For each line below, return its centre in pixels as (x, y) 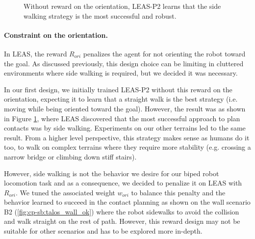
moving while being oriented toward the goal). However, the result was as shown (125, 108)
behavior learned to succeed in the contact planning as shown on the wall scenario (127, 202)
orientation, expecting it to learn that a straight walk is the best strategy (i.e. (121, 99)
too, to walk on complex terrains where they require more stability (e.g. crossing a (127, 147)
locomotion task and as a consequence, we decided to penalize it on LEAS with (123, 183)
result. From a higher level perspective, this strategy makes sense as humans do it (127, 137)
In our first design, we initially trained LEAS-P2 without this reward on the (118, 89)
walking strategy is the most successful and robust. (100, 15)
